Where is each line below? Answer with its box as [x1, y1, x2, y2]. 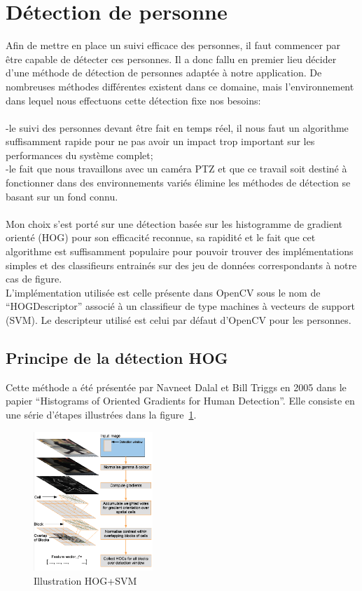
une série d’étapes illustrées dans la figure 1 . [6, 407, 197, 421]
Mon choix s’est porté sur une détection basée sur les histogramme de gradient [6, 216, 342, 231]
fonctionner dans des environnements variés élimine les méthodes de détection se [6, 175, 351, 190]
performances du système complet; [6, 147, 153, 162]
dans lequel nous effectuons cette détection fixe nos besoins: [6, 93, 261, 107]
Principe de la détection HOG [6, 346, 228, 368]
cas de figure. [6, 271, 62, 286]
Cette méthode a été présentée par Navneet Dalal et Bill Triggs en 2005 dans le [6, 379, 347, 394]
